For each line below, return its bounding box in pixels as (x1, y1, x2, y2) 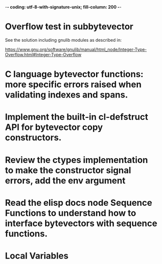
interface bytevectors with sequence (5, 218, 158, 229)
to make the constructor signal (5, 165, 131, 176)
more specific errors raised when (5, 79, 142, 90)
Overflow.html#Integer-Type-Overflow (5, 51, 81, 57)
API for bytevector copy (5, 122, 103, 133)
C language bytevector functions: (5, 69, 144, 80)
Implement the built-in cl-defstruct (5, 112, 148, 123)
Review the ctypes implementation (5, 154, 148, 165)
